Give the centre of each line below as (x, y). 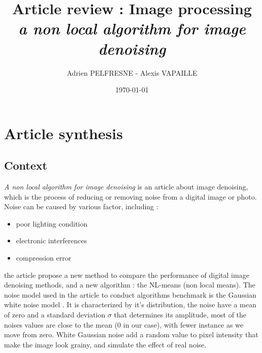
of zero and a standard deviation (55, 315)
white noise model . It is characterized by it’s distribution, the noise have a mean (130, 304)
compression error (44, 258)
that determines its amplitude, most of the (180, 315)
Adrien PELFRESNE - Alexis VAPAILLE (132, 72)
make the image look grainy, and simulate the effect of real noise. (105, 344)
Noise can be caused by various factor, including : (81, 206)
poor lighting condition (52, 223)
